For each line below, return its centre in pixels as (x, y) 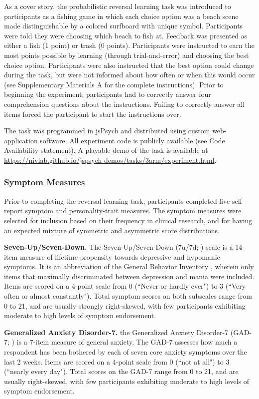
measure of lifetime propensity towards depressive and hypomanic (120, 256)
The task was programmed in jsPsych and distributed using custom (107, 131)
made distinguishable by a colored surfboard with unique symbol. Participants (124, 26)
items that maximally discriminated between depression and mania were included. (129, 276)
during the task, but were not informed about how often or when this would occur (129, 75)
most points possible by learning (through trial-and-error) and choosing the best (127, 55)
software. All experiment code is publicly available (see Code (132, 140)
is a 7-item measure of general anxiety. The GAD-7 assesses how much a (127, 342)
